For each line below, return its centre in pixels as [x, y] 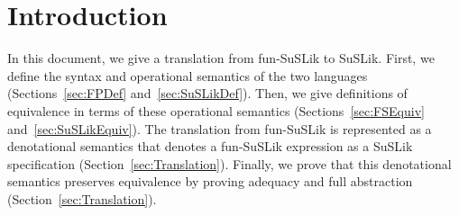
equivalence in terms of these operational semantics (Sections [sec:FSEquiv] [216, 110]
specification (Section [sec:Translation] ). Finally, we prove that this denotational [229, 163]
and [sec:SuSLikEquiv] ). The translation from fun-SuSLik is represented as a [220, 128]
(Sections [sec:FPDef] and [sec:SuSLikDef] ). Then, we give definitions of [207, 93]
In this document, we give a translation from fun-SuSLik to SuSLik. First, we [221, 58]
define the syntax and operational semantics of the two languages [188, 75]
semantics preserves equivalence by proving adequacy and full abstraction [210, 181]
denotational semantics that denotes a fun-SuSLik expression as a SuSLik [210, 146]
